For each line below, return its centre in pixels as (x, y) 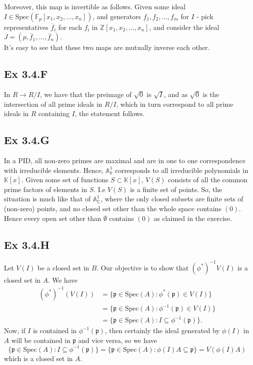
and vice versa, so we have (118, 340)
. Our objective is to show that (143, 267)
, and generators (117, 16)
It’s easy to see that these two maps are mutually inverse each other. (107, 47)
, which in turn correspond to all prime (175, 104)
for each (70, 27)
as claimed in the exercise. (193, 218)
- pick (205, 16)
